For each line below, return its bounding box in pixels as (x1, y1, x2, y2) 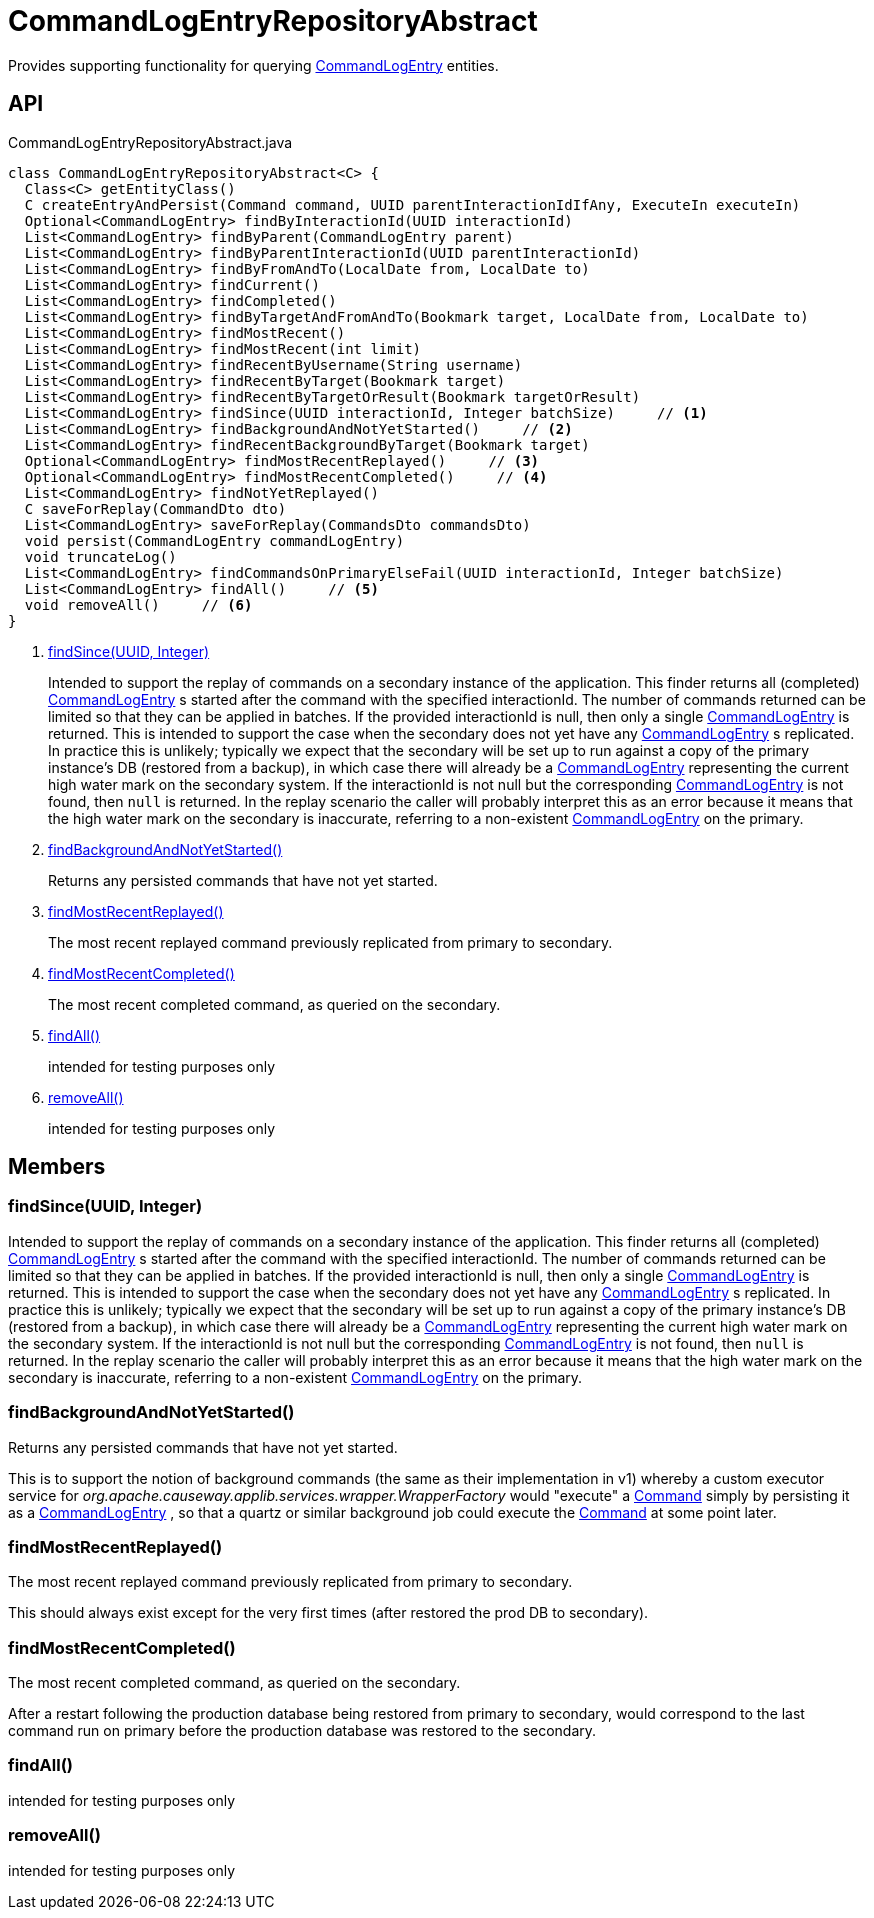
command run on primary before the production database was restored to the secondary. (8, 1722, 597, 1740)
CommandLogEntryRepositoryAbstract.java (8, 133, 293, 151)
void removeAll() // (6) (24, 596, 253, 613)
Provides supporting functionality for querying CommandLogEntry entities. (8, 56, 499, 74)
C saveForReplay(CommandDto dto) (24, 500, 287, 517)
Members (8, 1154, 106, 1180)
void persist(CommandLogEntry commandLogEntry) (24, 532, 405, 549)
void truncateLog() (24, 548, 177, 565)
